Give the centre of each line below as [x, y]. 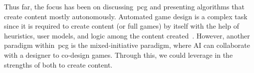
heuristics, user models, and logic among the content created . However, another [127, 35]
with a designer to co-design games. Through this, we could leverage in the [119, 55]
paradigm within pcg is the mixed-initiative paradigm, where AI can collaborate [127, 45]
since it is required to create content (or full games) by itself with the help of [122, 26]
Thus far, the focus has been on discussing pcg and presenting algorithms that [124, 6]
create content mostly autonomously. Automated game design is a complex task [126, 16]
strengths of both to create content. [58, 64]
